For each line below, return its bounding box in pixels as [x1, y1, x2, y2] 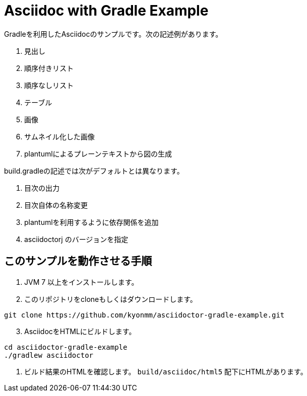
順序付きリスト [24, 63, 74, 72]
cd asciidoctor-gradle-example [4, 343, 128, 351]
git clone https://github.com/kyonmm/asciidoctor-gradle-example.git [4, 310, 285, 319]
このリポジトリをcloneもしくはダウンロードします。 [24, 294, 197, 303]
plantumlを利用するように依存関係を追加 [24, 217, 159, 226]
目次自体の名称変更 [24, 200, 88, 209]
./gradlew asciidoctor [4, 351, 94, 359]
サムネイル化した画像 [24, 132, 95, 141]
